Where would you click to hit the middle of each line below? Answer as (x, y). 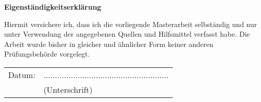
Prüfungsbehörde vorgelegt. (47, 54)
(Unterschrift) (68, 89)
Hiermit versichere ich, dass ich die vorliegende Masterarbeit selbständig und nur (131, 24)
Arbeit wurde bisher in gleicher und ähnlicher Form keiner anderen (109, 44)
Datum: (22, 74)
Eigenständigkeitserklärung (53, 7)
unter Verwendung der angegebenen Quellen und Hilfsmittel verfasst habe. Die (127, 34)
